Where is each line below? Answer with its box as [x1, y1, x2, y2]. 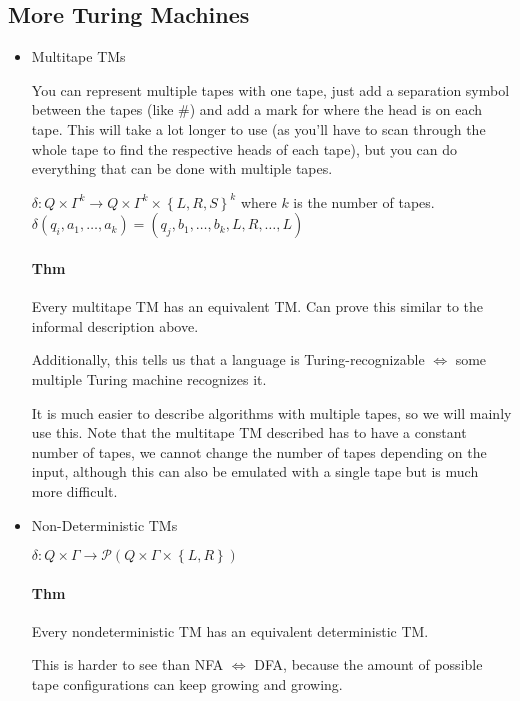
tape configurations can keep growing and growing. [31, 674, 343, 695]
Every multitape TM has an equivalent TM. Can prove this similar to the [31, 296, 484, 317]
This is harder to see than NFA [31, 654, 224, 675]
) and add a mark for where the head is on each [189, 99, 482, 120]
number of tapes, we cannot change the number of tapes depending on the [31, 441, 487, 462]
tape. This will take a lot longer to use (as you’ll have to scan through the [31, 118, 486, 139]
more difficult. [31, 480, 118, 501]
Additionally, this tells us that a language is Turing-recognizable [31, 349, 425, 370]
